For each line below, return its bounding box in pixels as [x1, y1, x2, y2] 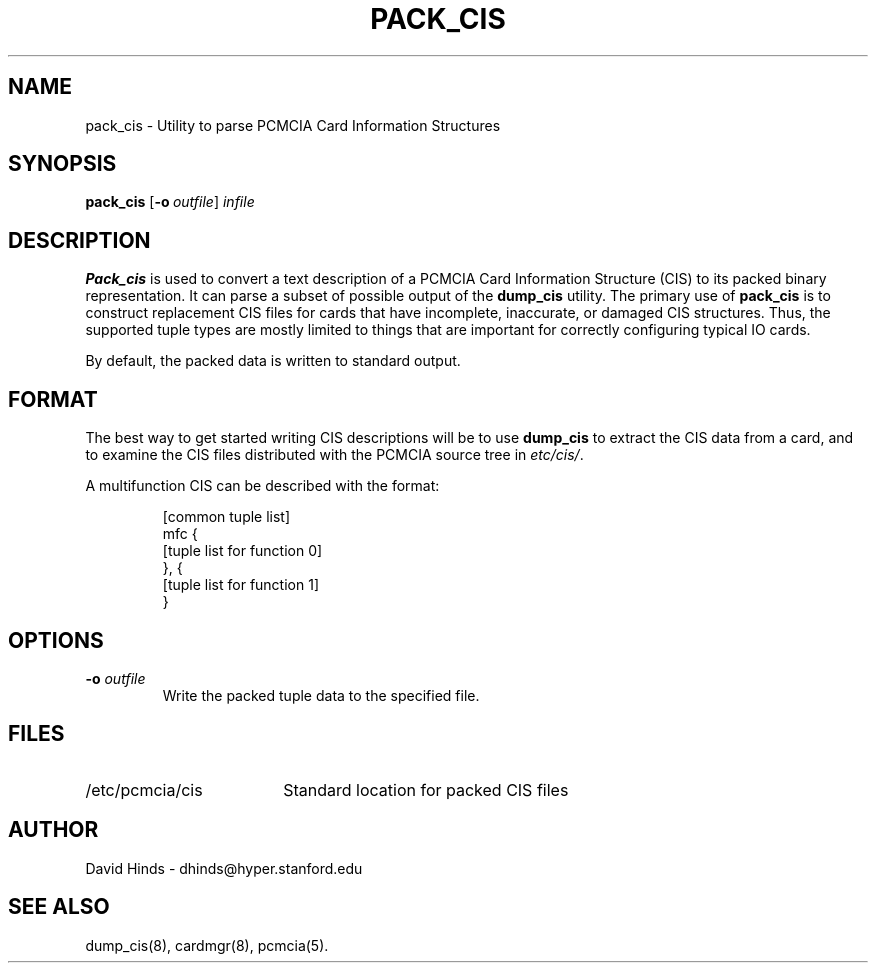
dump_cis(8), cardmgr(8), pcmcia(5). [85, 936, 329, 954]
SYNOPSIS [8, 151, 117, 177]
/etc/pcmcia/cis [85, 779, 203, 800]
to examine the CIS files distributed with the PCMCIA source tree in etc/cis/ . [85, 446, 584, 464]
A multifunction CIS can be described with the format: [85, 477, 440, 495]
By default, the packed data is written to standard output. [85, 352, 461, 370]
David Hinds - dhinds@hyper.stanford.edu [85, 859, 363, 877]
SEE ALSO [8, 894, 110, 920]
